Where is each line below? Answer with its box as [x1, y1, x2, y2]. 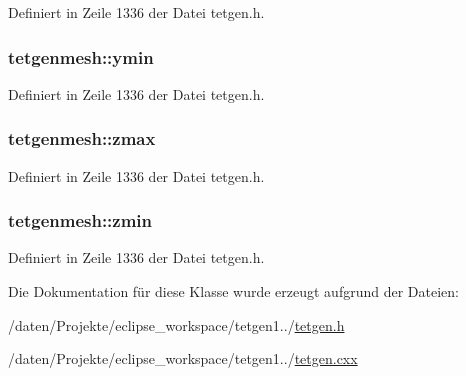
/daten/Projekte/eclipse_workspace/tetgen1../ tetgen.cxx [8, 348, 358, 369]
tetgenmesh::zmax [8, 126, 156, 151]
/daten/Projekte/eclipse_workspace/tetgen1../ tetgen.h [8, 314, 345, 335]
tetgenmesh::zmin [8, 208, 153, 233]
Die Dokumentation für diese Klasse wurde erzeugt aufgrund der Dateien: [8, 281, 459, 302]
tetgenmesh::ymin [8, 44, 154, 69]
